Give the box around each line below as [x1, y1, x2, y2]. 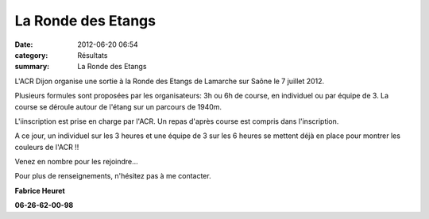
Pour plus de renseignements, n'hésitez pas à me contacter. [14, 171, 211, 181]
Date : [14, 40, 33, 49]
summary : [14, 62, 50, 71]
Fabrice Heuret [14, 186, 65, 195]
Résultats [77, 50, 108, 60]
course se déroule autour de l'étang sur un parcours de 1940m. [14, 102, 222, 111]
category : [14, 50, 48, 60]
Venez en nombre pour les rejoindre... [14, 157, 138, 167]
